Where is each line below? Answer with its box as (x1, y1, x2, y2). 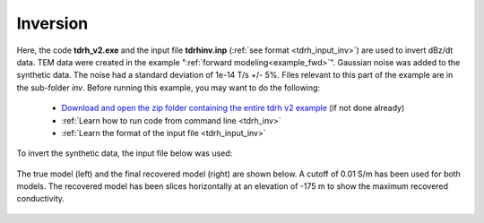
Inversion (16, 13, 89, 33)
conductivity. (16, 193, 65, 204)
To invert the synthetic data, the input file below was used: (16, 148, 233, 159)
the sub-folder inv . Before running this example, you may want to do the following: (16, 81, 321, 93)
